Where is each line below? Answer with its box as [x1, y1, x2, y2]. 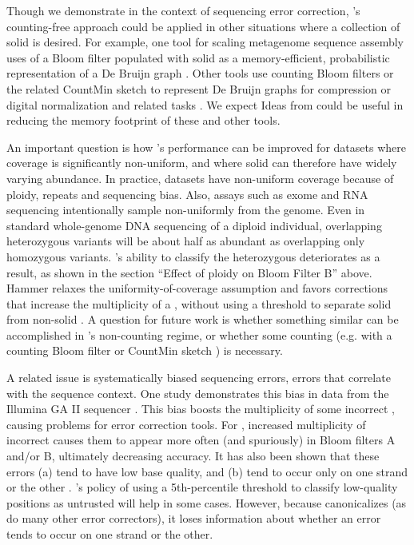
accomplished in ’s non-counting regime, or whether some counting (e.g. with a [6, 326, 392, 343]
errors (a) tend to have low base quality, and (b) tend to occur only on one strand [6, 463, 408, 479]
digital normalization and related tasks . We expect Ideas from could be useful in [6, 96, 404, 113]
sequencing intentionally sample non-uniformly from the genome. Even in [6, 201, 365, 218]
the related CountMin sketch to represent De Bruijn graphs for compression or [6, 80, 391, 97]
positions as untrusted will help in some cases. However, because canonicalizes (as [6, 494, 407, 511]
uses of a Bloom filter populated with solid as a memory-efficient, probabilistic [6, 49, 390, 66]
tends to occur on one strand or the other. [6, 526, 213, 542]
